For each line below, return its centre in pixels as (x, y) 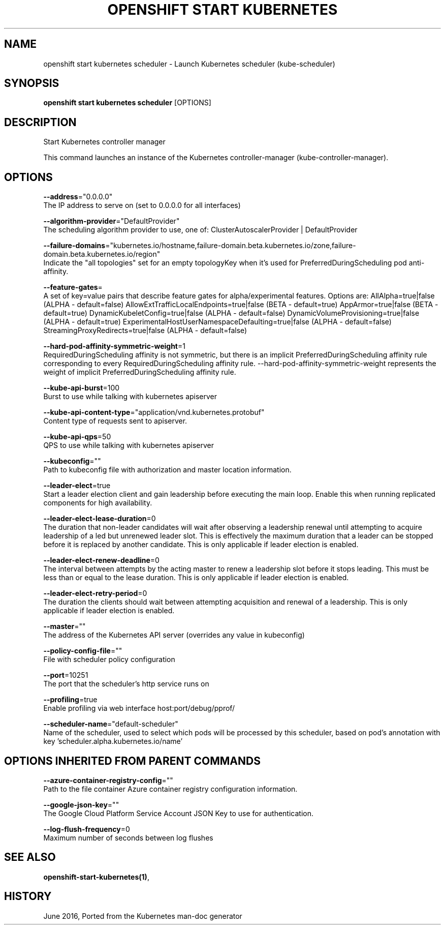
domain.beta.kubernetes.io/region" (102, 254)
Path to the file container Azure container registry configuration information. (170, 789)
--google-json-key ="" (81, 804)
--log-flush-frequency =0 (87, 829)
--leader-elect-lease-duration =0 (100, 519)
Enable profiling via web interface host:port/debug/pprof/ (139, 708)
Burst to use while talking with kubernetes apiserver (130, 397)
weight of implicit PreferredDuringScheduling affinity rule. (140, 372)
